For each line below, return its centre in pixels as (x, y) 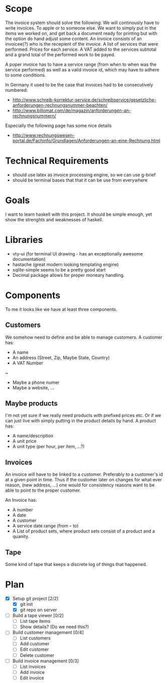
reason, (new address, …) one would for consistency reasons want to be (80, 485)
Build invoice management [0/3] (46, 661)
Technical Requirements (57, 161)
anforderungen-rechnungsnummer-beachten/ (60, 105)
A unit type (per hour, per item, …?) (48, 447)
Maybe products (31, 403)
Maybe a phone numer (36, 382)
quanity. (21, 536)
